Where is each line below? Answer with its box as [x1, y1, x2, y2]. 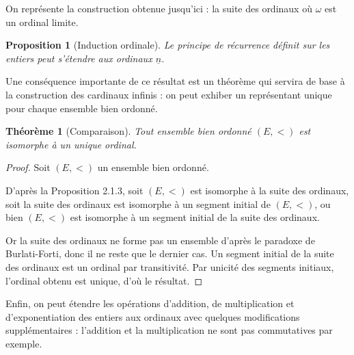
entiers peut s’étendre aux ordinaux [5, 51, 152, 65]
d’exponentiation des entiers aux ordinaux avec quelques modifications [5, 309, 300, 324]
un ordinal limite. [5, 14, 79, 29]
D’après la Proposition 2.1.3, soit [5, 183, 144, 197]
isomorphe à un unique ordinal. [5, 137, 137, 151]
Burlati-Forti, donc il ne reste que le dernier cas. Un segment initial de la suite [5, 246, 334, 261]
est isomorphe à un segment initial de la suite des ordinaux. [70, 210, 320, 224]
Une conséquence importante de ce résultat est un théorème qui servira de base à [5, 74, 345, 88]
